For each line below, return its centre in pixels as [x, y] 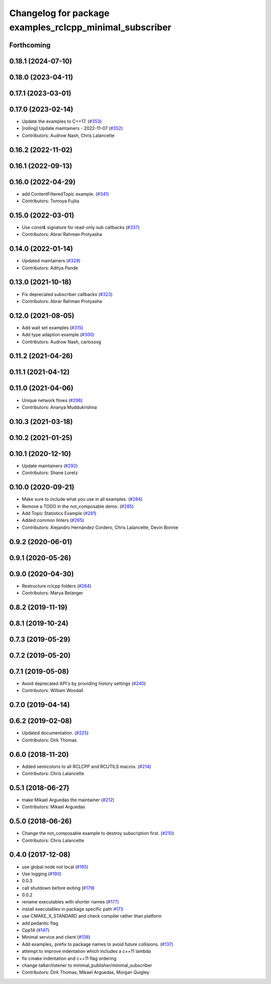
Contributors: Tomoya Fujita [51, 201]
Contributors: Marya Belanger [53, 593]
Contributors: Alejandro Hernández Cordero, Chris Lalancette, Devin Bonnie [100, 527]
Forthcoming [30, 45]
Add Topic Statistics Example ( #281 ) [59, 513]
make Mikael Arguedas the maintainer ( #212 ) [68, 800]
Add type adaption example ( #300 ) [58, 335]
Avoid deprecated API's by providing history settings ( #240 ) [84, 684]
